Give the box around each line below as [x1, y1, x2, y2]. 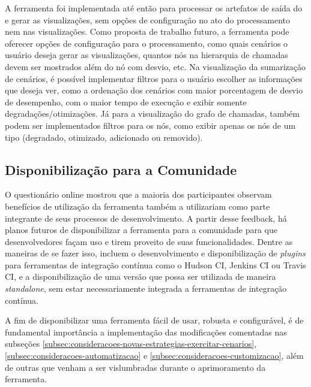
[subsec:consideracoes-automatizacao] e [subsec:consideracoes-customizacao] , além [5, 349, 304, 362]
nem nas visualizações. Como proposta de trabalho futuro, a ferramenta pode [5, 25, 289, 38]
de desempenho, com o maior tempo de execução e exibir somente [5, 95, 247, 108]
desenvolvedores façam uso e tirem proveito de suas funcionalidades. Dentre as [5, 235, 293, 247]
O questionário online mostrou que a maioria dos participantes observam [5, 188, 272, 201]
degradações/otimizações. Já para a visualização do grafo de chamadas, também [5, 107, 300, 120]
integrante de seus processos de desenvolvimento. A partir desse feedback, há [5, 211, 287, 224]
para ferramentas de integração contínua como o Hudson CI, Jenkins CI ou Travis [5, 258, 306, 271]
